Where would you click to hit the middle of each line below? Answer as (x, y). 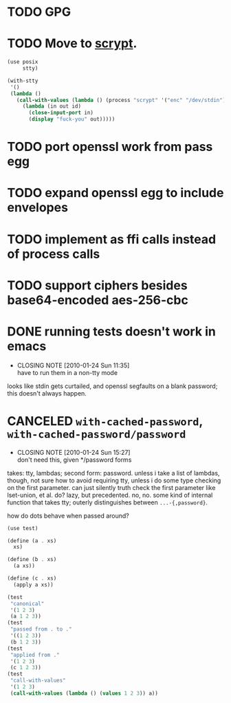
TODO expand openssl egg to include (115, 193)
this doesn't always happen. (47, 393)
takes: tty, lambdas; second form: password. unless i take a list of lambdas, (113, 473)
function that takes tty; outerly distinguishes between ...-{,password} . (108, 502)
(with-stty (23, 81)
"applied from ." (35, 655)
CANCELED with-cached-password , (105, 421)
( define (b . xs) (32, 560)
